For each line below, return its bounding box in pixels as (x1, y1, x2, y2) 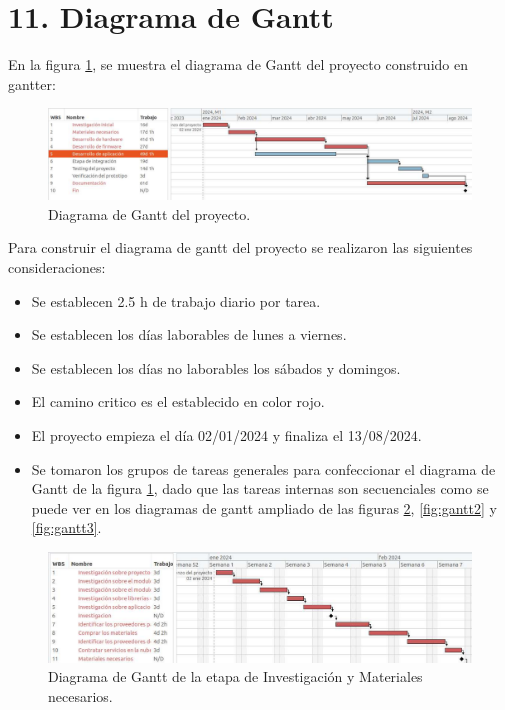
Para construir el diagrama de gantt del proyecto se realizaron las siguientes (8, 237, 473, 258)
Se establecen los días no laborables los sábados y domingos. (31, 357, 401, 378)
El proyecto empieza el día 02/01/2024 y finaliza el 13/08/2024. (31, 424, 422, 445)
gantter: (8, 73, 56, 94)
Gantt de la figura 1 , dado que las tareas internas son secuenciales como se (31, 478, 489, 499)
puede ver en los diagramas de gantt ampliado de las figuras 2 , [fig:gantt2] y (31, 497, 497, 518)
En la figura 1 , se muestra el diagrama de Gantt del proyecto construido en (8, 54, 468, 75)
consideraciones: (8, 257, 106, 278)
